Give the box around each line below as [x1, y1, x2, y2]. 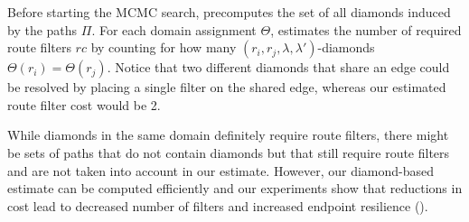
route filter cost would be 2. [7, 95, 161, 114]
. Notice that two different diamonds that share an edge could [107, 58, 450, 77]
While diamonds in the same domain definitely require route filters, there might [7, 125, 449, 144]
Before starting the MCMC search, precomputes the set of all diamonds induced [7, 3, 451, 21]
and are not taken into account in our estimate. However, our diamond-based [7, 161, 435, 180]
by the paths [7, 20, 78, 39]
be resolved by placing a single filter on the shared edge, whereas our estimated [7, 78, 446, 97]
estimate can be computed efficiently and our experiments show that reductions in [7, 179, 463, 198]
